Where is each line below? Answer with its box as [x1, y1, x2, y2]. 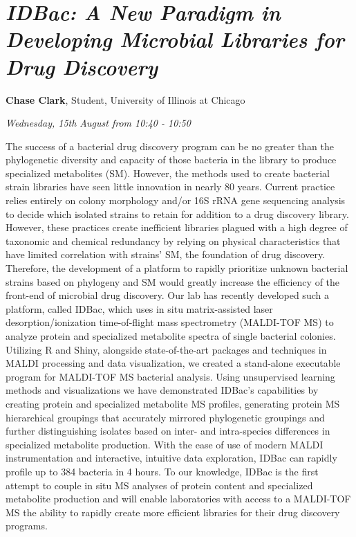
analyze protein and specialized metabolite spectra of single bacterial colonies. [6, 329, 336, 343]
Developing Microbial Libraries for [6, 25, 344, 54]
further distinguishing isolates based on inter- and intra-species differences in [6, 424, 330, 438]
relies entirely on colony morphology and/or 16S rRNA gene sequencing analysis [6, 193, 346, 208]
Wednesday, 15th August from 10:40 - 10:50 [6, 116, 191, 130]
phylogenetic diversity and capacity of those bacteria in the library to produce [6, 152, 337, 167]
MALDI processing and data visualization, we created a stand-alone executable [6, 356, 341, 370]
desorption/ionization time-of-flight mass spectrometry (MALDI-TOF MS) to [6, 315, 334, 329]
